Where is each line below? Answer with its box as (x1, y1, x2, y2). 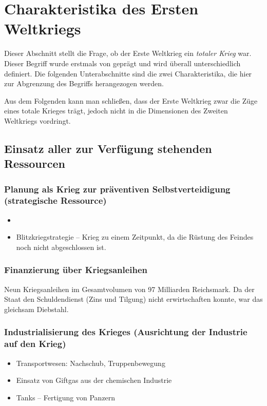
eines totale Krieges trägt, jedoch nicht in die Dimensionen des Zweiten (4, 105, 228, 116)
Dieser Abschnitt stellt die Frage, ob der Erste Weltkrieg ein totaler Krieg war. (4, 48, 252, 59)
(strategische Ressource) (4, 194, 107, 207)
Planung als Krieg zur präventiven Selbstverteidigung (4, 182, 231, 195)
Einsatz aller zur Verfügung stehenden (4, 140, 212, 156)
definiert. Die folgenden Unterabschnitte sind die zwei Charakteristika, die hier (4, 68, 252, 79)
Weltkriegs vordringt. (4, 115, 71, 126)
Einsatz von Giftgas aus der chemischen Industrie (16, 375, 172, 385)
